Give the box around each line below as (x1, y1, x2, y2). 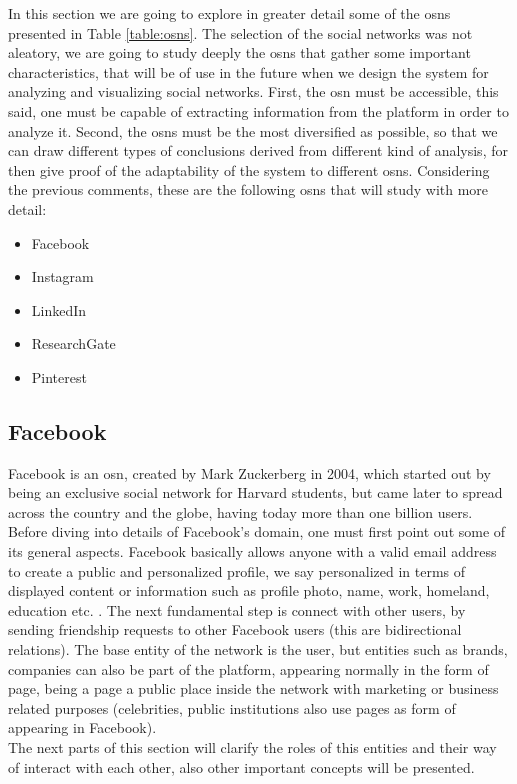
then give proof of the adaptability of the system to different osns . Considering (8, 159, 490, 180)
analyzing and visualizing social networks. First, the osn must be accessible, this (8, 81, 499, 102)
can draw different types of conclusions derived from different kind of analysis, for (8, 140, 508, 161)
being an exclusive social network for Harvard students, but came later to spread (8, 482, 503, 503)
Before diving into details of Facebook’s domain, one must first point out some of (8, 521, 506, 542)
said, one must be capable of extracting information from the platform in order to (8, 100, 509, 121)
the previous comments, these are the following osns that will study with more (8, 179, 489, 200)
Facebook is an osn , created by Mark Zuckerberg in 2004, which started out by (8, 462, 491, 483)
